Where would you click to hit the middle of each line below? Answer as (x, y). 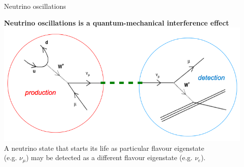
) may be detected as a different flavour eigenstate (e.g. (109, 157)
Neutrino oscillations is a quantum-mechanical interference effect (117, 22)
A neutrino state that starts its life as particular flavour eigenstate (104, 148)
